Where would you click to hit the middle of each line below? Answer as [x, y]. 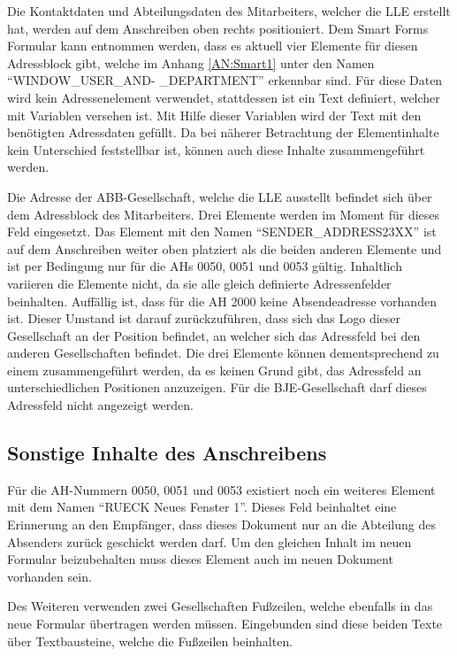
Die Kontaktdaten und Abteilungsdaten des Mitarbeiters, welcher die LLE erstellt [229, 11]
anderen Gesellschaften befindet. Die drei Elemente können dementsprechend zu [223, 353]
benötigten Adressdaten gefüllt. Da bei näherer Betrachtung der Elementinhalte [223, 132]
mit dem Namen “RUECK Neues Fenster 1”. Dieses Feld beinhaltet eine [202, 507]
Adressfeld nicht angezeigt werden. [100, 405]
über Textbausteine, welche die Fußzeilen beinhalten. [150, 641]
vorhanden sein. [50, 576]
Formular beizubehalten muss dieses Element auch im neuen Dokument [200, 559]
